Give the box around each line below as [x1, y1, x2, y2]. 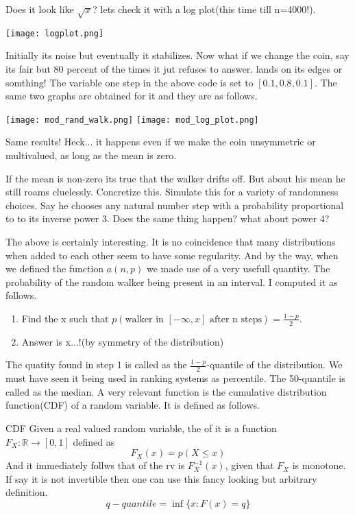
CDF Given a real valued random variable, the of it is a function [5, 421, 277, 435]
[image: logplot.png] [5, 28, 104, 38]
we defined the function [5, 261, 104, 276]
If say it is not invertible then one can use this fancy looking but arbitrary [5, 471, 317, 486]
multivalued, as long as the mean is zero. [5, 148, 177, 163]
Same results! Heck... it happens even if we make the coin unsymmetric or [5, 134, 316, 149]
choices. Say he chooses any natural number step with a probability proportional [5, 197, 344, 212]
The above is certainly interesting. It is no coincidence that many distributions [5, 235, 336, 249]
